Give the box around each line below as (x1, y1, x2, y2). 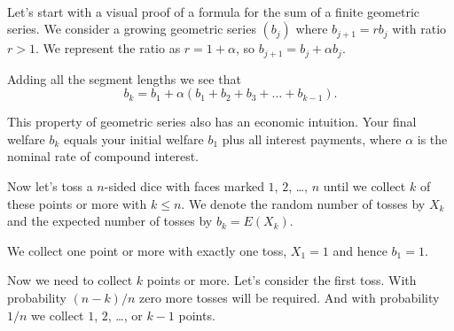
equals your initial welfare (64, 129, 204, 148)
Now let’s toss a (7, 177, 93, 196)
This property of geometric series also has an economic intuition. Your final (7, 112, 417, 131)
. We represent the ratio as (35, 39, 181, 58)
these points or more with (7, 194, 147, 212)
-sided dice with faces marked (104, 177, 264, 196)
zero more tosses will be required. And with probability (138, 288, 440, 306)
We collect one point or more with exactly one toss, (7, 241, 287, 259)
